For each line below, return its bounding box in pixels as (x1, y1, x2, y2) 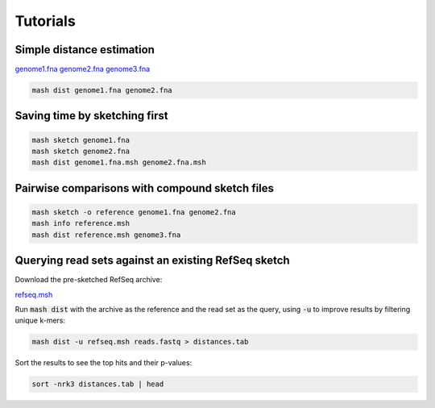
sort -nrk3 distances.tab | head (31, 380, 164, 389)
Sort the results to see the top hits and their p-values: (14, 358, 193, 368)
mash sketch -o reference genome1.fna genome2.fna (31, 208, 237, 217)
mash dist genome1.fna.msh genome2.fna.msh (31, 158, 207, 167)
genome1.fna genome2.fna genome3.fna (14, 65, 151, 74)
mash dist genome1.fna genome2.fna (31, 85, 172, 95)
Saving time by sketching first (14, 109, 168, 123)
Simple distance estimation (14, 43, 155, 56)
